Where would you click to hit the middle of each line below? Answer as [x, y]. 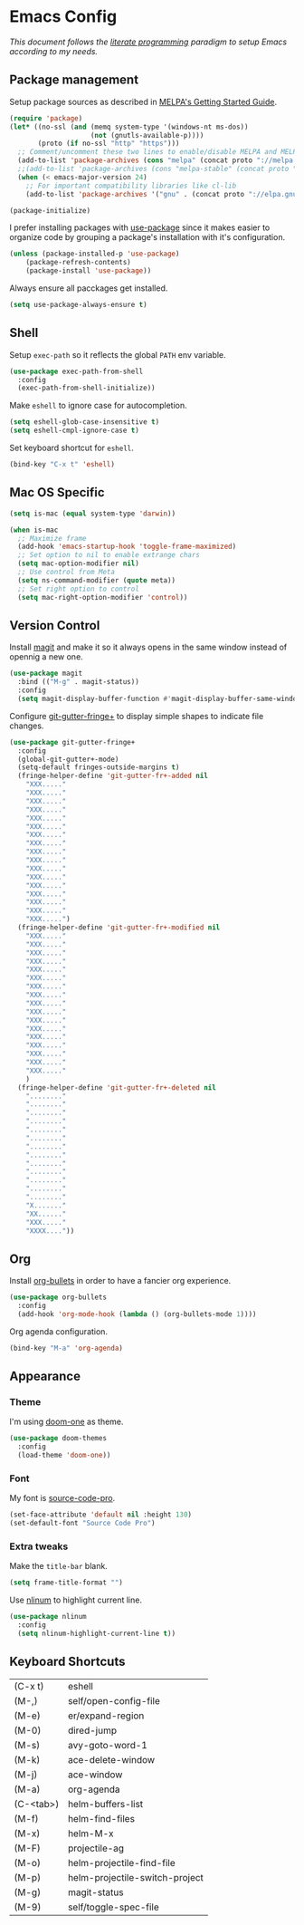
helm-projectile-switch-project [135, 1877]
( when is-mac [34, 530]
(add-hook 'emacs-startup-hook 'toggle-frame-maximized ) [127, 547]
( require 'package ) [46, 118]
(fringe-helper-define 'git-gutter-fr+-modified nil [119, 928]
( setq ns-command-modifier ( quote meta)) [97, 580]
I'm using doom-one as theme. [66, 1422]
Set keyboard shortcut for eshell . [71, 448]
